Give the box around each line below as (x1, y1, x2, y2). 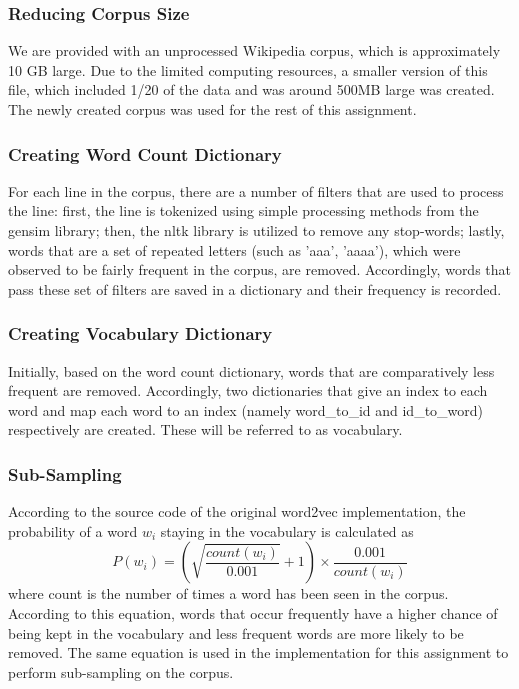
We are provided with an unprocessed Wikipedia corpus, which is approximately (8, 40, 501, 61)
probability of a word (8, 520, 138, 541)
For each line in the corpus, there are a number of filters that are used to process (8, 180, 504, 201)
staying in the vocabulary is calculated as (160, 520, 414, 541)
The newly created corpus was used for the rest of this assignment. (8, 99, 417, 119)
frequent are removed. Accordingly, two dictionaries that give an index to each (8, 380, 488, 401)
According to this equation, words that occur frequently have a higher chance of (8, 602, 498, 623)
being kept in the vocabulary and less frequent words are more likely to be (8, 622, 464, 643)
